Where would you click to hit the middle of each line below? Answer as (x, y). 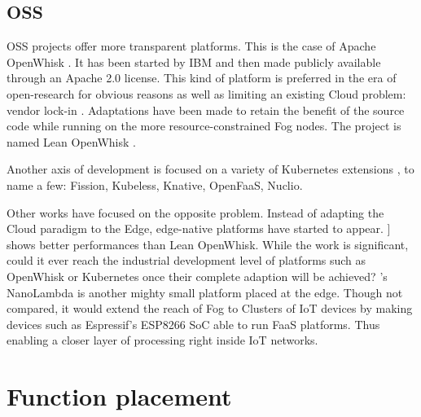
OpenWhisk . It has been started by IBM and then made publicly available (194, 61)
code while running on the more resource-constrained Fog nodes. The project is (204, 126)
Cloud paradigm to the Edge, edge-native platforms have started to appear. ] (199, 228)
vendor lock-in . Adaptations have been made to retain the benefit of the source (206, 110)
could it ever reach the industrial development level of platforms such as (186, 260)
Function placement (119, 396)
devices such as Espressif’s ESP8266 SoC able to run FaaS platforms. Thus (193, 324)
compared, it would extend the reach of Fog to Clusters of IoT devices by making (210, 308)
